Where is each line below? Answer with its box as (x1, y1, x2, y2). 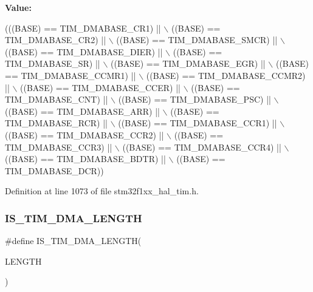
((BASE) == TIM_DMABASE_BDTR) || (5, 152, 166, 165)
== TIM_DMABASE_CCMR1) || (5, 69, 136, 81)
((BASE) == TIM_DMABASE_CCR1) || (118, 117, 277, 129)
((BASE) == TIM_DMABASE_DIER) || (5, 45, 163, 58)
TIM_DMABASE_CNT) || (5, 93, 108, 106)
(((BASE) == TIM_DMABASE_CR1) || (5, 21, 161, 34)
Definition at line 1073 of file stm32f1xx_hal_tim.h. (5, 185, 199, 197)
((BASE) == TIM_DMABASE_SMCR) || (116, 33, 278, 46)
